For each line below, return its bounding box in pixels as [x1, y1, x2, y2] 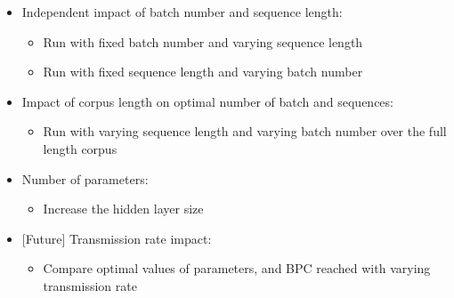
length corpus [43, 139, 118, 157]
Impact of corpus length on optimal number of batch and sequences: [21, 92, 393, 110]
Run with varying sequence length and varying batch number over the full [43, 122, 447, 141]
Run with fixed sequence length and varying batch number [43, 62, 363, 81]
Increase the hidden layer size [43, 199, 204, 218]
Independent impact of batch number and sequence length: [21, 3, 343, 20]
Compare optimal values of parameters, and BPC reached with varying [43, 259, 431, 278]
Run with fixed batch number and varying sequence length [43, 32, 363, 51]
